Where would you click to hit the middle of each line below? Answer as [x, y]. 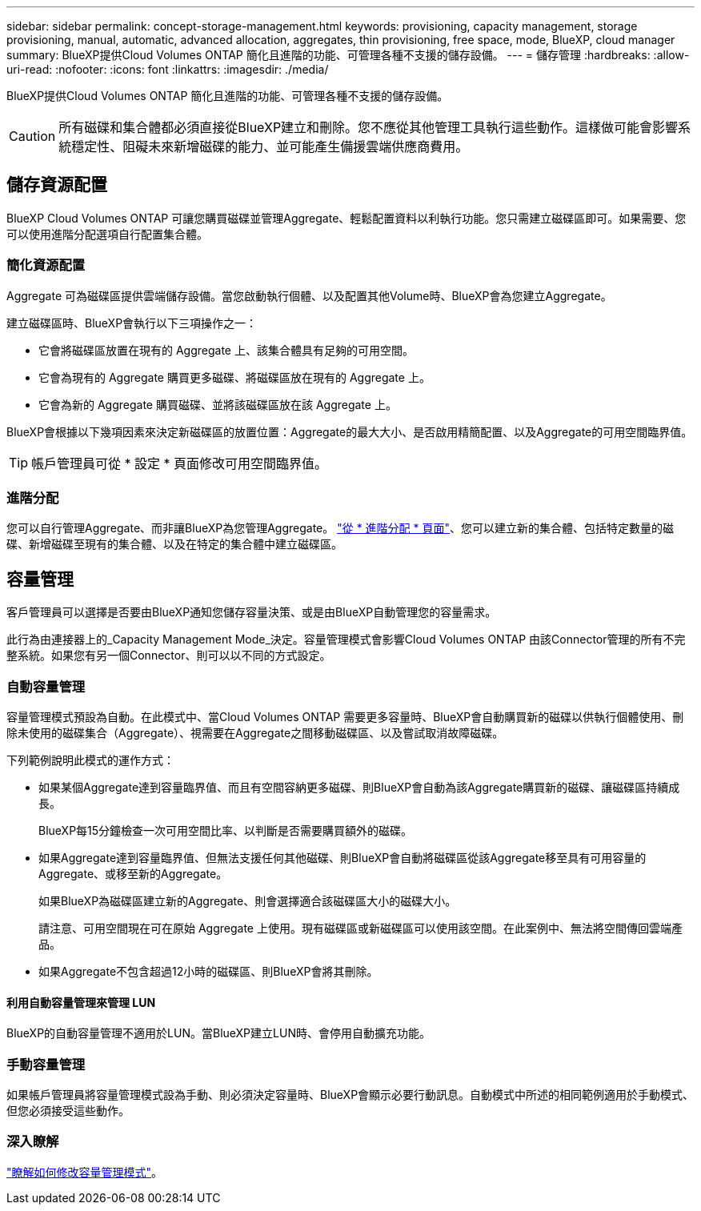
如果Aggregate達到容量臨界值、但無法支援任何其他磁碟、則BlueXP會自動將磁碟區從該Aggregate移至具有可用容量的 [342, 857]
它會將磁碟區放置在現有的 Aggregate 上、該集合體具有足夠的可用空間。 [226, 350]
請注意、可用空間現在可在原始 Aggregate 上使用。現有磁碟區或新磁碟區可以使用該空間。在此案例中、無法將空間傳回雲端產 [361, 928]
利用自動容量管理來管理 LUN [81, 1002]
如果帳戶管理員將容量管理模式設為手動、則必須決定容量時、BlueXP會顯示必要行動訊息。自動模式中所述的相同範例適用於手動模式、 [350, 1094]
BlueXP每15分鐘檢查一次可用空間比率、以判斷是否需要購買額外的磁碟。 [226, 830]
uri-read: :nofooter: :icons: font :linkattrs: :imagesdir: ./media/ [168, 69]
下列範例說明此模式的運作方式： [90, 760]
